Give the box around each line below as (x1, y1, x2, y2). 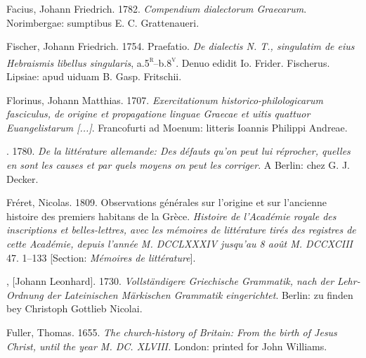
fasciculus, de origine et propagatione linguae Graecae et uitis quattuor (6, 106, 311, 121)
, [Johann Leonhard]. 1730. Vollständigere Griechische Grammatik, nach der (6, 274, 334, 288)
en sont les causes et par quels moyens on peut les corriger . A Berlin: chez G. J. (6, 158, 351, 172)
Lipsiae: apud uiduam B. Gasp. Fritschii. (6, 69, 182, 84)
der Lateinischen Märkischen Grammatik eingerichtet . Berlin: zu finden (46, 287, 353, 302)
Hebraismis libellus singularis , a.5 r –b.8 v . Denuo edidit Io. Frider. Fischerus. (6, 53, 330, 70)
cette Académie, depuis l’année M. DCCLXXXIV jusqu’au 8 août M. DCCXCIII (6, 236, 353, 250)
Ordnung (6, 287, 44, 302)
